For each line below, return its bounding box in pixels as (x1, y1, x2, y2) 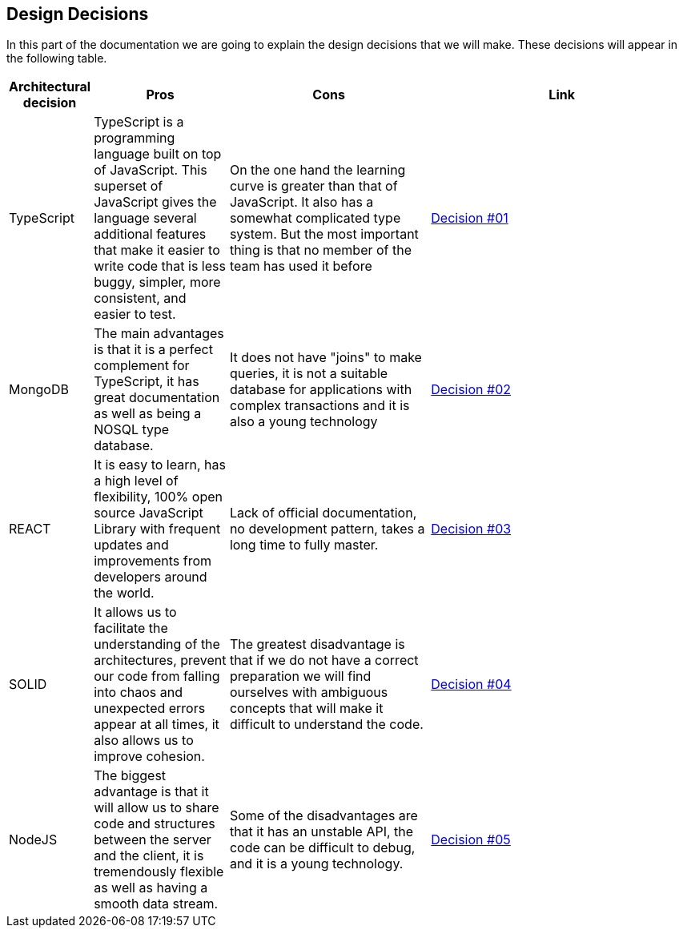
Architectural (9, 79, 91, 95)
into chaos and (94, 684, 183, 701)
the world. (94, 585, 155, 602)
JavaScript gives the (94, 194, 217, 211)
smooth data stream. (94, 896, 219, 912)
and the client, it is (94, 847, 204, 864)
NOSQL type (94, 421, 170, 438)
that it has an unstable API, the (229, 823, 414, 840)
